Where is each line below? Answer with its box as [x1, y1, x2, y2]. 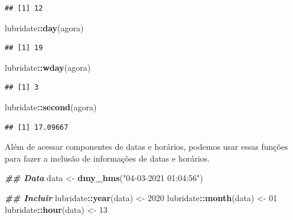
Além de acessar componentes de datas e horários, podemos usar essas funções [5, 140, 288, 153]
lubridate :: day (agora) [5, 21, 84, 34]
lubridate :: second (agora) [5, 100, 97, 113]
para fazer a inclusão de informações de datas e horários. [5, 152, 210, 164]
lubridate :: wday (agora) [5, 61, 91, 73]
